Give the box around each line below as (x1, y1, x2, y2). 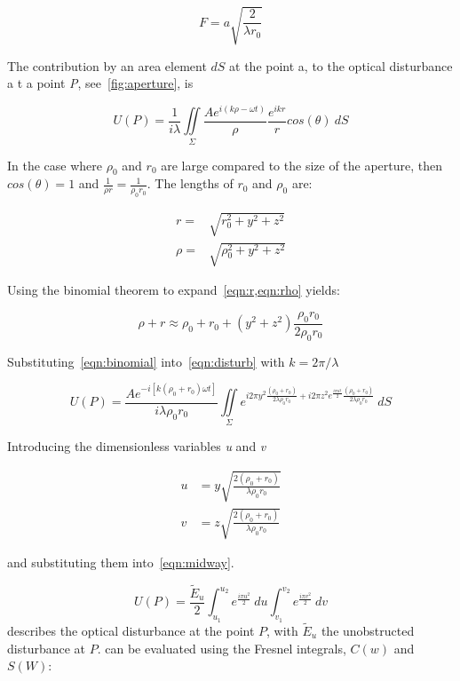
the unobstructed (321, 621, 415, 639)
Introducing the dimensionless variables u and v (7, 437, 266, 455)
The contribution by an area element (7, 56, 207, 75)
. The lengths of (147, 174, 234, 193)
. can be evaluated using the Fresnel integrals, (97, 638, 346, 657)
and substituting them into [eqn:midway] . (7, 553, 234, 572)
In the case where (7, 155, 103, 174)
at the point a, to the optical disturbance (229, 56, 453, 75)
